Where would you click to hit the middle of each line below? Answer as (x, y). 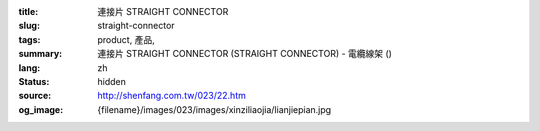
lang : (29, 67)
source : (35, 96)
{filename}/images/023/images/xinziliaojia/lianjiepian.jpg (214, 109)
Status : (34, 81)
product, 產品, (126, 39)
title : (28, 11)
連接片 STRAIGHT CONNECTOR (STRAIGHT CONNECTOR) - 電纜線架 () (244, 54)
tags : (29, 39)
